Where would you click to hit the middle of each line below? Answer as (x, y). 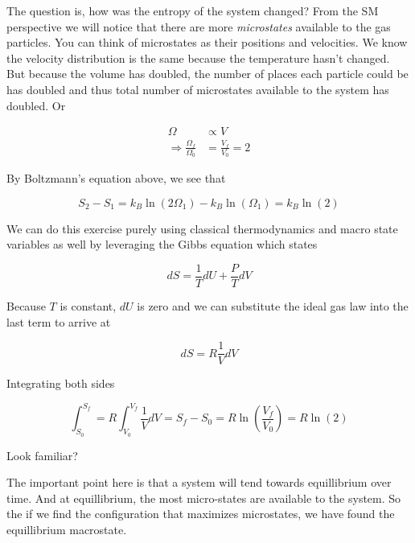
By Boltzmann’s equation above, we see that (116, 178)
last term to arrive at (59, 321)
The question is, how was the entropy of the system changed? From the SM (193, 10)
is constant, (88, 306)
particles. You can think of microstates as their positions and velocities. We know (207, 42)
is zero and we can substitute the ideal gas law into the (273, 306)
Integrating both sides (61, 383)
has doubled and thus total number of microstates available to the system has (198, 89)
